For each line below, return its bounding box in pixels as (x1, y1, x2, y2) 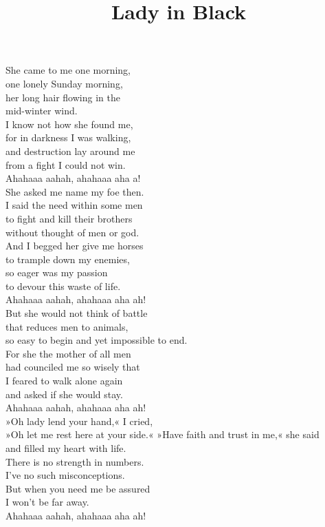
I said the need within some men (5, 198, 143, 212)
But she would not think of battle (5, 306, 148, 320)
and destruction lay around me (5, 143, 135, 158)
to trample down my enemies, (5, 251, 130, 266)
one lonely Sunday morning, (5, 76, 123, 90)
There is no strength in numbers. (5, 454, 144, 468)
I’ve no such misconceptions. (5, 468, 125, 482)
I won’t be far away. (5, 495, 89, 509)
